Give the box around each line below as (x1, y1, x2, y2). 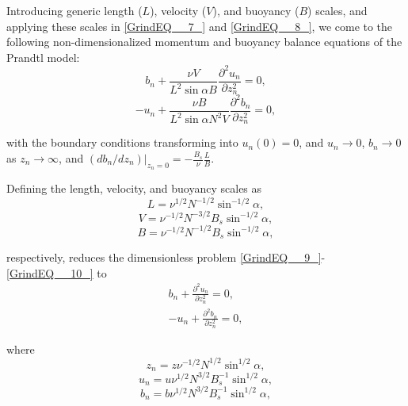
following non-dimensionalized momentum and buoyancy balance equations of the (6, 33, 402, 50)
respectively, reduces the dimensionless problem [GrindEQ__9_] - (6, 249, 326, 266)
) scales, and (307, 2, 368, 18)
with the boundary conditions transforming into (6, 134, 238, 151)
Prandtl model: (6, 48, 80, 65)
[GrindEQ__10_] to (6, 264, 107, 281)
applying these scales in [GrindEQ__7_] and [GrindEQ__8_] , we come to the (6, 17, 393, 34)
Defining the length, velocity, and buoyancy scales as (6, 180, 262, 197)
